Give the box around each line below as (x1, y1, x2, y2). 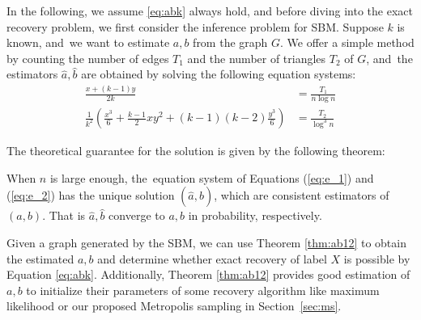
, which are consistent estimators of (214, 187, 389, 204)
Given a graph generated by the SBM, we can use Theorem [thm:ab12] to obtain (6, 234, 406, 251)
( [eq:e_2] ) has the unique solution (6, 187, 175, 204)
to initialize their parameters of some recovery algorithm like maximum (26, 281, 380, 298)
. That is (42, 207, 86, 224)
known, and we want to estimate (6, 34, 170, 51)
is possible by (343, 250, 410, 267)
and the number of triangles (187, 49, 326, 66)
